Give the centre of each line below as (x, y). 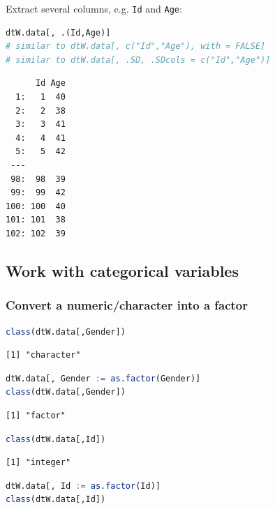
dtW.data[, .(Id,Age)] (58, 32)
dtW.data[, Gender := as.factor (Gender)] (103, 378)
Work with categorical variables (122, 270)
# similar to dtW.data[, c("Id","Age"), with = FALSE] (136, 46)
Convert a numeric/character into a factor (127, 305)
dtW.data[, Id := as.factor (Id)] (83, 486)
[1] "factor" (36, 415)
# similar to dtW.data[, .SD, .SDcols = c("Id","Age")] (138, 60)
